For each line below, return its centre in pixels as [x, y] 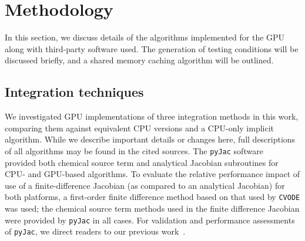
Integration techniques [74, 92]
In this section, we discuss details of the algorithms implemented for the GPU [145, 37]
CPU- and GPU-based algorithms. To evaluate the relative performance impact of [152, 174]
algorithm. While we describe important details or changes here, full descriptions [150, 139]
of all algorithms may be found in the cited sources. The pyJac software [134, 150]
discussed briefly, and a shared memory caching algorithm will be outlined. [139, 60]
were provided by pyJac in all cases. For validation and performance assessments [150, 220]
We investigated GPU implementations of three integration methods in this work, [152, 116]
